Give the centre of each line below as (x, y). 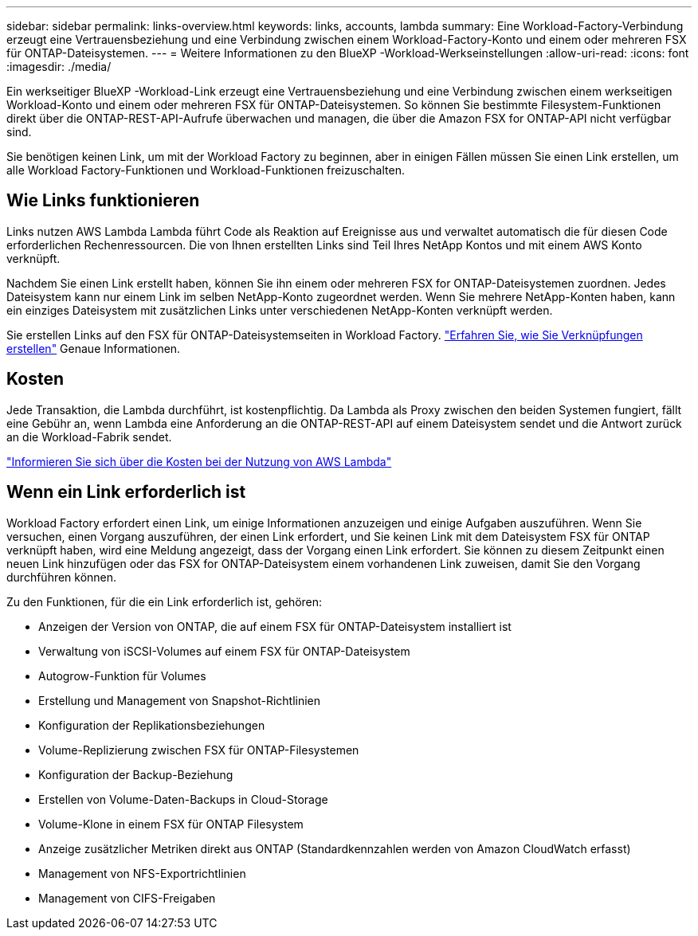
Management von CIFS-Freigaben (127, 898)
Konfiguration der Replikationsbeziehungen (152, 725)
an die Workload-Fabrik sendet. (89, 437)
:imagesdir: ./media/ (59, 67)
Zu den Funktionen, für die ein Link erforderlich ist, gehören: (165, 601)
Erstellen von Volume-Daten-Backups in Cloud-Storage (183, 799)
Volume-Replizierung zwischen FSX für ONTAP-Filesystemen (199, 750)
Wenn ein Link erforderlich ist (126, 492)
